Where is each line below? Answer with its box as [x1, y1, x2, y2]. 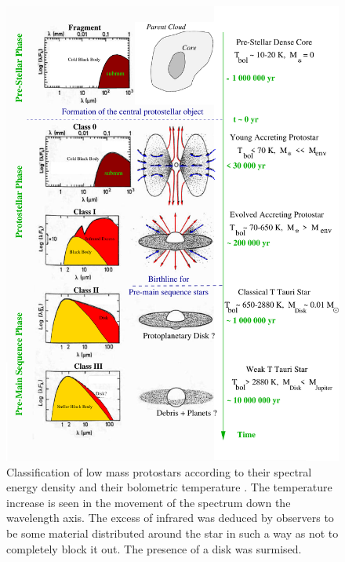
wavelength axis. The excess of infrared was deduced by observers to [6, 509, 334, 526]
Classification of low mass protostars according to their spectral [6, 463, 312, 480]
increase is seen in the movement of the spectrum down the [6, 494, 291, 510]
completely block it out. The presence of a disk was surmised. [6, 540, 302, 557]
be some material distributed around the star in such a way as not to [6, 525, 339, 542]
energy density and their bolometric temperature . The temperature [6, 479, 332, 495]
